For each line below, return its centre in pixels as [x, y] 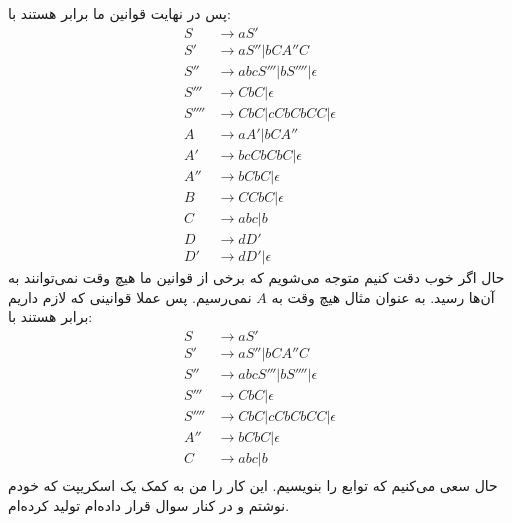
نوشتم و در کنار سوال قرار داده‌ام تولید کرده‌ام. [149, 504]
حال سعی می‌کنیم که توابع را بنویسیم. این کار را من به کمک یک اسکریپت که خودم [253, 485]
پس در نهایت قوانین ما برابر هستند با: [119, 13]
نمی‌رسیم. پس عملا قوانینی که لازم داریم [130, 296]
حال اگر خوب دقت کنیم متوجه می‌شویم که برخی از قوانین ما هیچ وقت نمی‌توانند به [256, 276]
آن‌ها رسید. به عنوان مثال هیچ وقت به [383, 296]
